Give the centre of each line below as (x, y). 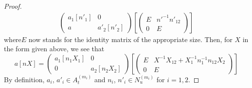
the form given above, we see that (54, 49)
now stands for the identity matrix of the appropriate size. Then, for (130, 39)
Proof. (13, 6)
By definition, (24, 79)
